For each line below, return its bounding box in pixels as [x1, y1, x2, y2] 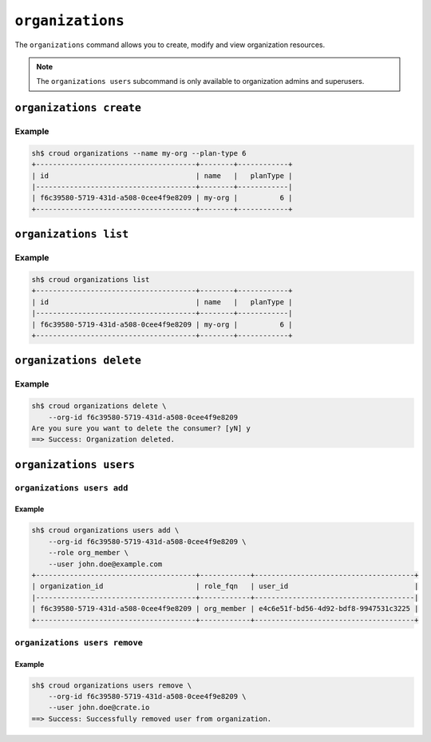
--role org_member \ [48, 548, 129, 557]
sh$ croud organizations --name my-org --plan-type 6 [31, 149, 247, 157]
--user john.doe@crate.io [48, 703, 150, 712]
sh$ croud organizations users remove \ [31, 680, 192, 690]
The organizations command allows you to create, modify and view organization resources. [14, 40, 326, 50]
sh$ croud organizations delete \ [31, 402, 167, 411]
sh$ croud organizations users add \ [31, 526, 180, 535]
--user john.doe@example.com [48, 559, 163, 569]
